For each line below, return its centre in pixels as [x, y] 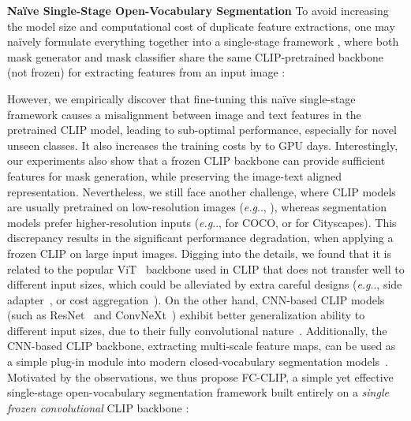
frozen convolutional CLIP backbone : [98, 407]
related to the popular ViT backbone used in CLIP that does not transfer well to [206, 268]
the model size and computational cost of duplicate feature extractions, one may [201, 26]
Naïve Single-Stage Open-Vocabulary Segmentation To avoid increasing [198, 10]
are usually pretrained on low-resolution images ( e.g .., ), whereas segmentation [197, 207]
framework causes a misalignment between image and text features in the [184, 114]
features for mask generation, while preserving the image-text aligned [174, 175]
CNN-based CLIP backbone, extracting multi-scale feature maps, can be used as [202, 346]
